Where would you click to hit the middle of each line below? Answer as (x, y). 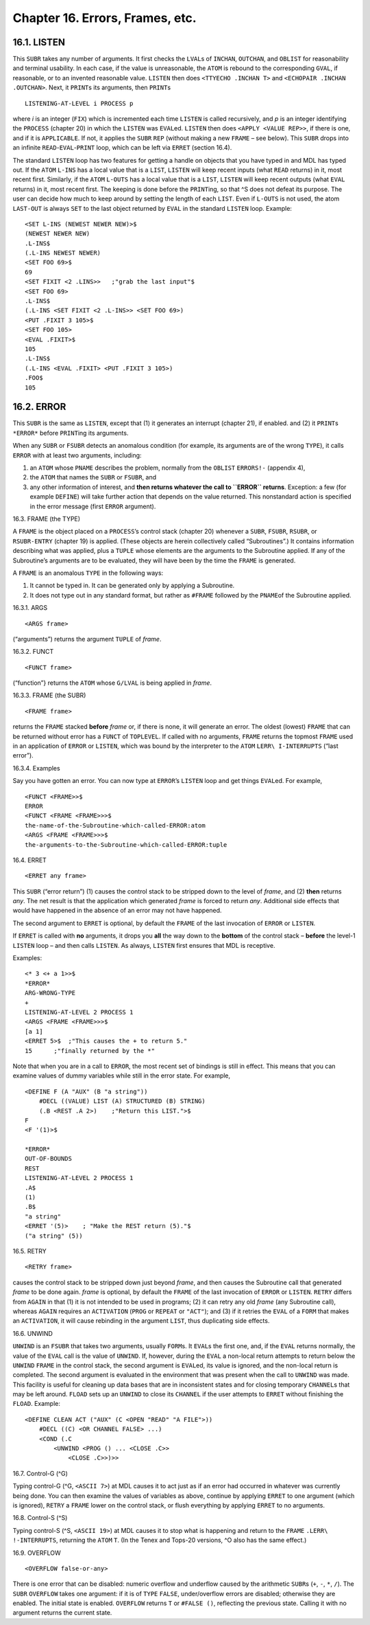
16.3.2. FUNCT (33, 652)
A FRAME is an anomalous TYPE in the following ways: (88, 573)
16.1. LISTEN (39, 42)
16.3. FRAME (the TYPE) (47, 519)
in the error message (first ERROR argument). (93, 506)
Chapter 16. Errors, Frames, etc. (104, 18)
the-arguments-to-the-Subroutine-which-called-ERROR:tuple (126, 844)
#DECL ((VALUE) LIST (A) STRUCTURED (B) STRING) (122, 1101)
